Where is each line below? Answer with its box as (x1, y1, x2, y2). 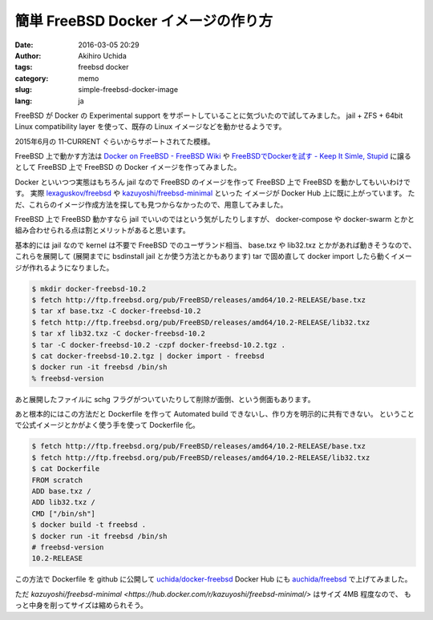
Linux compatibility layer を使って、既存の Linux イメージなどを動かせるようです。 (14, 122, 286, 131)
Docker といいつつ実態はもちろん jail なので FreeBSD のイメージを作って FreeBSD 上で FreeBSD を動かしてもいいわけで (14, 177, 411, 187)
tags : (14, 62, 33, 72)
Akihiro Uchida (78, 50, 127, 60)
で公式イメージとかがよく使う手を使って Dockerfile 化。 (14, 421, 200, 430)
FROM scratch (31, 475, 83, 485)
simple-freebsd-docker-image (78, 85, 179, 95)
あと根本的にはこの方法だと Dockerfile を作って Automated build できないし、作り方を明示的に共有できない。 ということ (14, 409, 415, 419)
